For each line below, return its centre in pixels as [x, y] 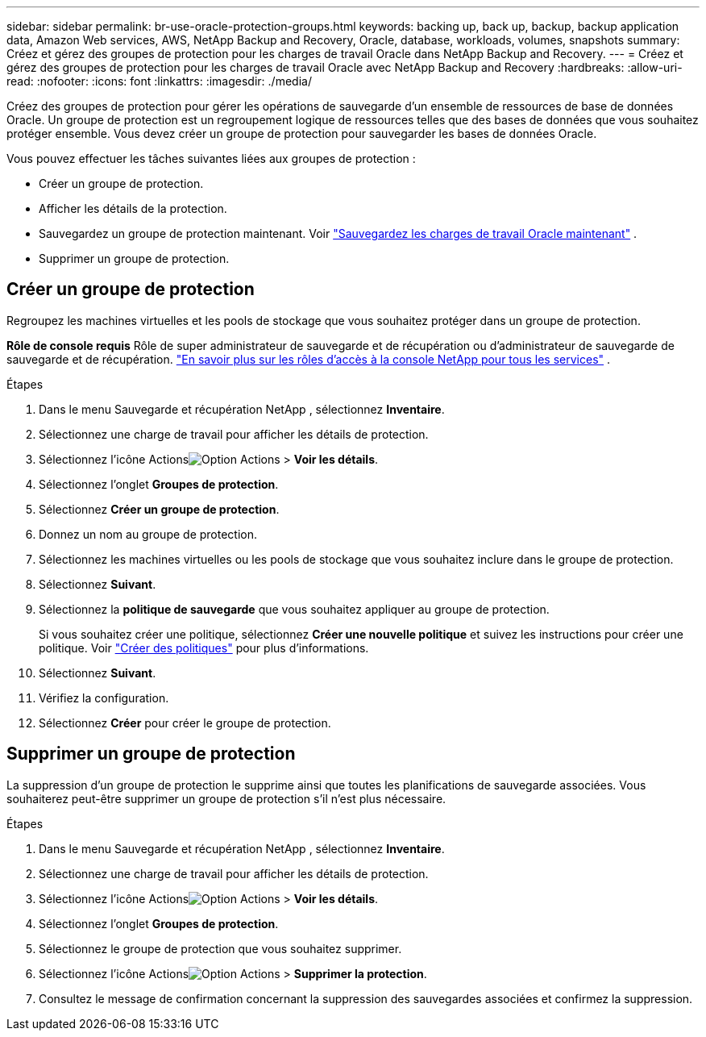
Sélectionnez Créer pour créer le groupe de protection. [185, 723]
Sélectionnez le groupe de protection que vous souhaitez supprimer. [220, 948]
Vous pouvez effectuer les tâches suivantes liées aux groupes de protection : [211, 158]
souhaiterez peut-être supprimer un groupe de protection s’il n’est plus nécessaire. [226, 798]
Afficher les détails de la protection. [133, 208]
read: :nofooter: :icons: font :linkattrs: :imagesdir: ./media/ [159, 81]
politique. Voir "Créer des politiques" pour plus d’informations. [204, 648]
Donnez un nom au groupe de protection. [148, 534]
